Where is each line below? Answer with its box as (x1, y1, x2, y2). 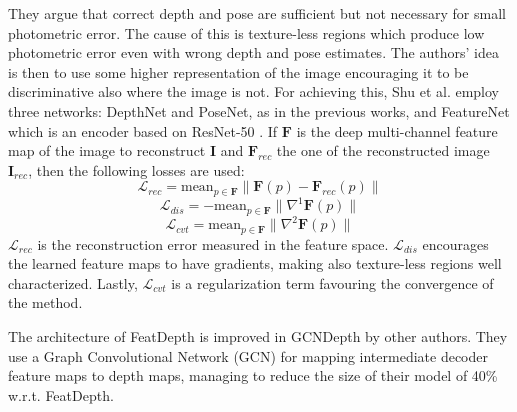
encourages (422, 233, 489, 254)
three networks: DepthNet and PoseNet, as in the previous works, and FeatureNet (8, 100, 510, 121)
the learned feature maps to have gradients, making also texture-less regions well (8, 253, 502, 274)
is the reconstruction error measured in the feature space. (37, 233, 389, 254)
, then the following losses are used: (28, 159, 245, 180)
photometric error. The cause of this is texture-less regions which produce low (8, 22, 485, 43)
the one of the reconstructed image (276, 140, 490, 161)
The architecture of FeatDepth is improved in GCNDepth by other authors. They (8, 326, 508, 347)
